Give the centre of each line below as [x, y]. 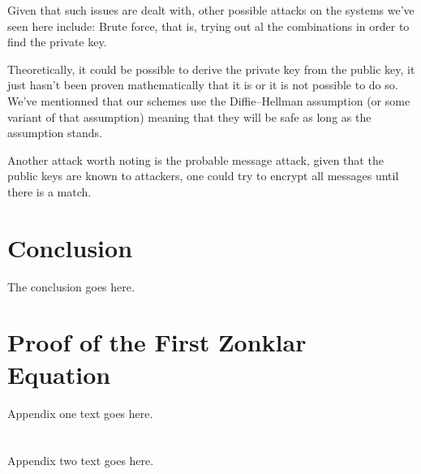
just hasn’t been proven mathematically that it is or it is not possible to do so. [203, 85]
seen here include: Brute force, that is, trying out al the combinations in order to [208, 26]
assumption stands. [55, 133]
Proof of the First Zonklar [157, 342]
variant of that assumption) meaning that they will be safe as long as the [189, 116]
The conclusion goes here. [71, 286]
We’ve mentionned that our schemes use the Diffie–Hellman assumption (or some [209, 100]
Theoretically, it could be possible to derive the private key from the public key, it [211, 69]
